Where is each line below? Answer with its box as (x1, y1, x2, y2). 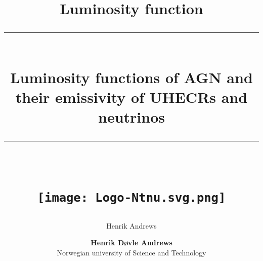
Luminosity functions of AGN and (10, 66, 253, 87)
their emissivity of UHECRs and (15, 86, 248, 107)
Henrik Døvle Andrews (91, 237, 172, 248)
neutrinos (98, 106, 165, 127)
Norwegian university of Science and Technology (57, 247, 206, 257)
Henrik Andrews (106, 220, 157, 231)
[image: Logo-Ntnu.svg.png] (37, 191, 226, 205)
